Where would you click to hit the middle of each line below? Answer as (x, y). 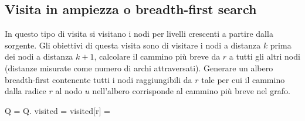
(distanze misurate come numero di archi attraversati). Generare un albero (139, 68)
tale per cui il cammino (243, 79)
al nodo (69, 91)
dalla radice (26, 91)
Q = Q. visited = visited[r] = (57, 110)
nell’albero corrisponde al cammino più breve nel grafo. (191, 91)
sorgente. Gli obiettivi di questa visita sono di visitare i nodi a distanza (133, 45)
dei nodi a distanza (39, 56)
